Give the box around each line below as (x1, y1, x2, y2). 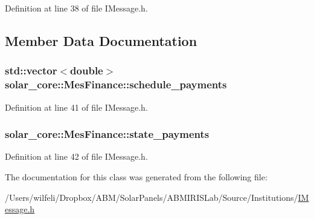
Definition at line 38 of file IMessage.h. (5, 2, 148, 14)
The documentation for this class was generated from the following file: (5, 170, 268, 183)
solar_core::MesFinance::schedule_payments (5, 77, 227, 92)
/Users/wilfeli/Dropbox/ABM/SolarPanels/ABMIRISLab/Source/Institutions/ (5, 191, 298, 203)
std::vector (5, 63, 57, 78)
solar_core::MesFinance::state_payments (5, 126, 210, 142)
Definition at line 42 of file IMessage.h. (5, 150, 148, 163)
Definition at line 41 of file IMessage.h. (5, 100, 148, 113)
